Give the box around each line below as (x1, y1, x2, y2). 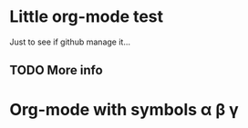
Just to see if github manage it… (9, 36, 130, 47)
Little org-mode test (9, 6, 164, 27)
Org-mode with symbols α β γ (9, 99, 239, 120)
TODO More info (9, 63, 103, 78)
